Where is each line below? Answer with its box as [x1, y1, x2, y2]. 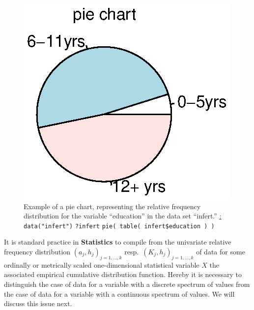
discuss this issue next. [4, 298, 72, 309]
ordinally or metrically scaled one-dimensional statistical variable [4, 259, 199, 270]
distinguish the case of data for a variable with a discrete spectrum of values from [4, 279, 250, 289]
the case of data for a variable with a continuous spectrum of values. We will [4, 288, 235, 299]
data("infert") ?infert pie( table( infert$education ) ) [24, 222, 215, 230]
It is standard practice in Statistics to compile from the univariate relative [4, 237, 231, 247]
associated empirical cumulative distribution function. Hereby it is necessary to [4, 269, 242, 279]
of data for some [196, 247, 245, 257]
